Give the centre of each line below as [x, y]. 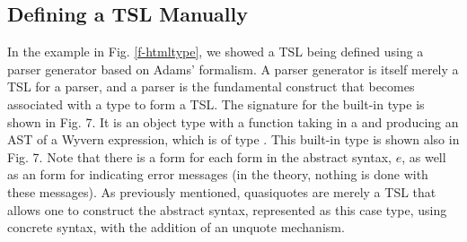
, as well [424, 156]
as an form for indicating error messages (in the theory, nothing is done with [218, 174]
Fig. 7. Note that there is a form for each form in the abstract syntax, [199, 156]
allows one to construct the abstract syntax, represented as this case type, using [227, 209]
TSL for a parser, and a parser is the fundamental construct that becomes [211, 86]
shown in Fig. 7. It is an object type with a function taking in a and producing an [233, 121]
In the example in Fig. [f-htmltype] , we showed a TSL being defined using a [216, 52]
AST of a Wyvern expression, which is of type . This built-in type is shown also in [233, 139]
